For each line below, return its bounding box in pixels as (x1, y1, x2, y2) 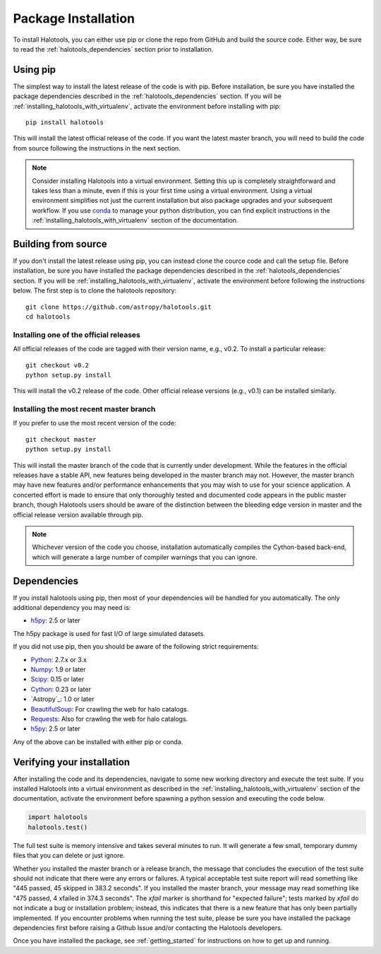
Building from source (13, 237, 107, 250)
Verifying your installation (13, 756, 131, 768)
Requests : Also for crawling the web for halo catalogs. (30, 714, 188, 723)
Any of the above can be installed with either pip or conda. (13, 737, 183, 746)
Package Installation (13, 11, 135, 26)
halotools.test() (28, 823, 88, 831)
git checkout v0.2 (25, 361, 90, 369)
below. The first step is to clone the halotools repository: (13, 286, 176, 295)
